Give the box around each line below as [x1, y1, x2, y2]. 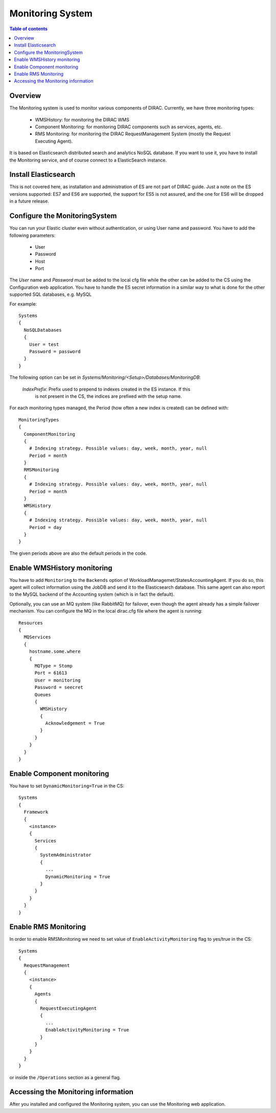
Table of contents [9, 26, 48, 32]
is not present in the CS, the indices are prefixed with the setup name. [35, 393, 182, 399]
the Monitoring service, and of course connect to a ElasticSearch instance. [9, 157, 167, 163]
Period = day [29, 524, 62, 530]
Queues [34, 692, 51, 697]
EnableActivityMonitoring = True [45, 1027, 129, 1033]
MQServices [24, 634, 51, 640]
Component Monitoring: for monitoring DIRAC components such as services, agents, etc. [35, 124, 222, 130]
